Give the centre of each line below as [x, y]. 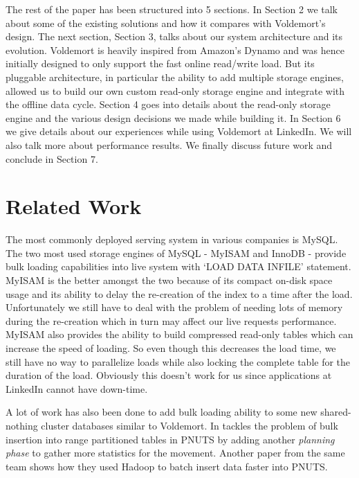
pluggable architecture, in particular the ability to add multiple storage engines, [175, 77]
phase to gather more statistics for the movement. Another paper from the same [175, 453]
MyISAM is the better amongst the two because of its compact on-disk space [169, 280]
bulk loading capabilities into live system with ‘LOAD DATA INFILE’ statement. [178, 266]
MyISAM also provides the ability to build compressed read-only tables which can [179, 334]
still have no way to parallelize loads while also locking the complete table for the [178, 361]
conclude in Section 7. [52, 158]
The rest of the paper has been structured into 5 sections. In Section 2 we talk [172, 9]
